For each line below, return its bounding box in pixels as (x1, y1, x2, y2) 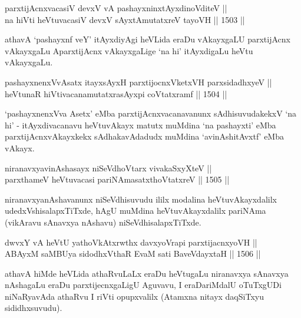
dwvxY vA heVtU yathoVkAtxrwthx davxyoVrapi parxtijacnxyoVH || (5, 236, 257, 248)
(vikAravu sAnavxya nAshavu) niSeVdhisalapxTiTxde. (5, 216, 201, 228)
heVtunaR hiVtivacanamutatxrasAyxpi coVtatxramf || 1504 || (5, 87, 227, 100)
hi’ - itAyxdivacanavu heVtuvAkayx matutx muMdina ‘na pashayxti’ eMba (5, 118, 276, 131)
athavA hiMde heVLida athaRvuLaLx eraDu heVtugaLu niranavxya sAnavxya (5, 267, 289, 279)
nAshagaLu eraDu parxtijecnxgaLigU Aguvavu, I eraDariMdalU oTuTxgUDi (5, 279, 282, 291)
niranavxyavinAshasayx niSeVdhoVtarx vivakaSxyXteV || (5, 161, 212, 174)
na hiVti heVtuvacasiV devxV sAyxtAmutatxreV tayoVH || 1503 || (5, 13, 245, 25)
